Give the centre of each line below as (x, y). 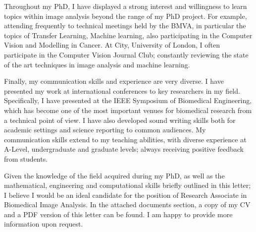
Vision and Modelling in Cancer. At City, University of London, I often (112, 45)
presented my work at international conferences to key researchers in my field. (122, 90)
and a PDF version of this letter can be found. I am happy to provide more (118, 214)
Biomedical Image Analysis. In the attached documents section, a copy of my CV (127, 204)
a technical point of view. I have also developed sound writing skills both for (120, 120)
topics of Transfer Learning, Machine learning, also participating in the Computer (128, 35)
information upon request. (44, 224)
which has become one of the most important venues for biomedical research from (128, 110)
